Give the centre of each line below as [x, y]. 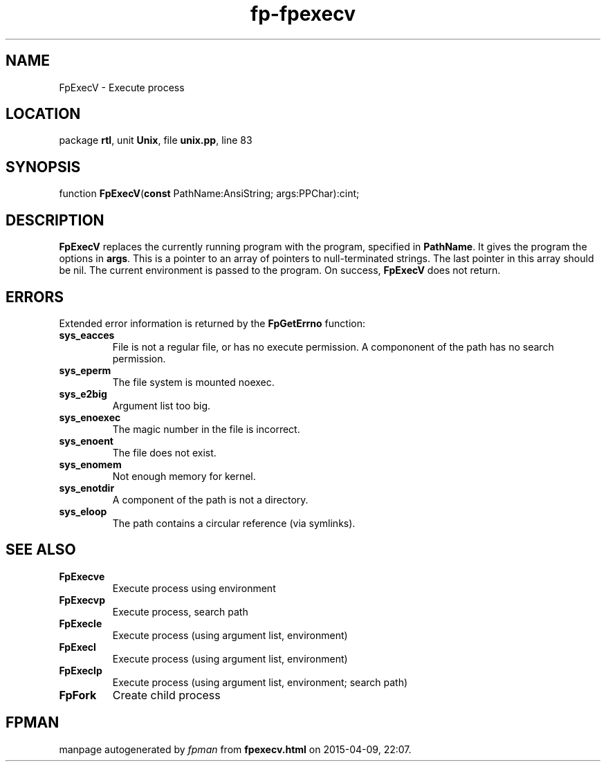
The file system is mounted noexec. [193, 382]
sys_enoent [86, 441]
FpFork [78, 695]
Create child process [166, 695]
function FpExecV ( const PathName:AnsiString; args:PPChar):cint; [209, 194]
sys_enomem [90, 464]
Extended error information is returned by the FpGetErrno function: [212, 323]
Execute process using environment [194, 588]
